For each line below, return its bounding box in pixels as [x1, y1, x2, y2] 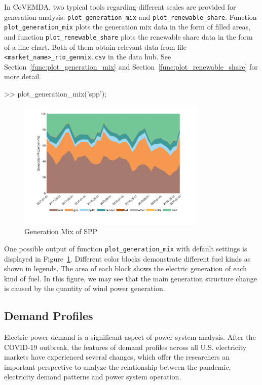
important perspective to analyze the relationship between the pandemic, [4, 361, 231, 372]
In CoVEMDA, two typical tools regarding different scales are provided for [4, 2, 236, 12]
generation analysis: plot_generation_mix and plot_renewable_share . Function [4, 11, 257, 22]
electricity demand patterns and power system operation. [4, 371, 181, 382]
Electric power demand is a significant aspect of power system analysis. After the [4, 332, 256, 342]
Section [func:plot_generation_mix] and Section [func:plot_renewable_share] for [4, 61, 258, 72]
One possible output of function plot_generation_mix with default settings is [4, 243, 247, 253]
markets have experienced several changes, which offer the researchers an [4, 351, 230, 362]
